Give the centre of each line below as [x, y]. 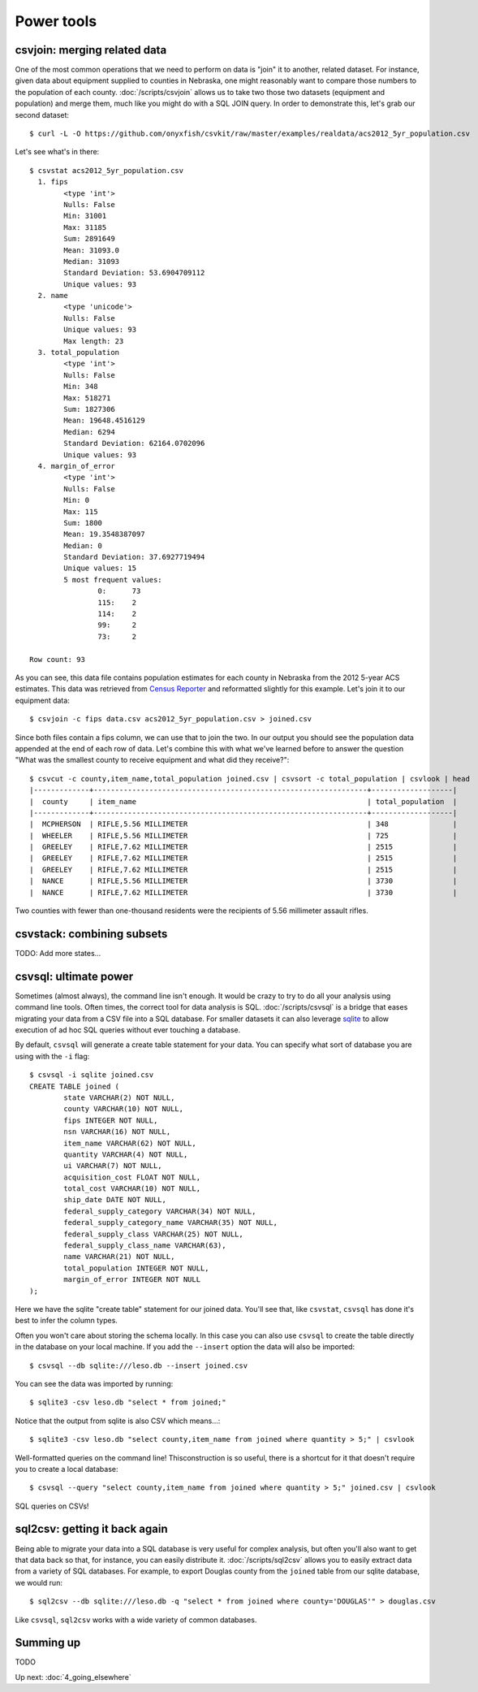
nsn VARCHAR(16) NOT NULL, [117, 1132]
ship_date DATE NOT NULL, [115, 1200]
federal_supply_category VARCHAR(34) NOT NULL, [160, 1211]
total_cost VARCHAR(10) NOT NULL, [132, 1189]
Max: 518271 [87, 398]
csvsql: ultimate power [74, 976]
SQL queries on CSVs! [52, 1506]
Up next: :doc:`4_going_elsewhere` [73, 1677]
